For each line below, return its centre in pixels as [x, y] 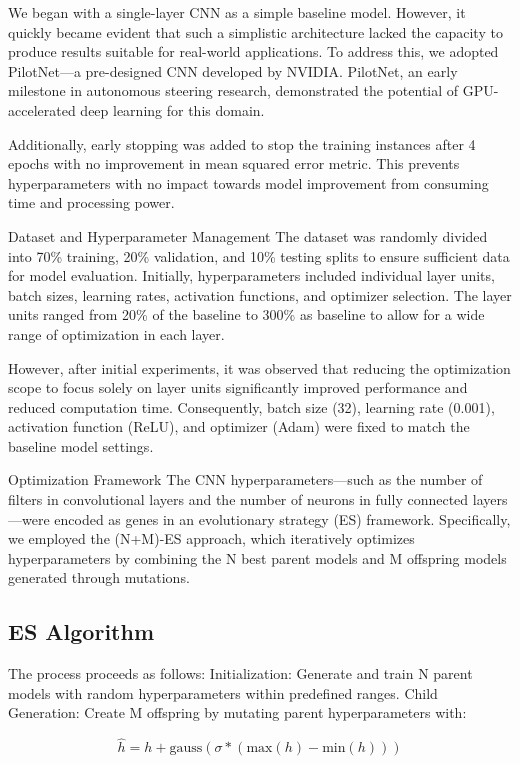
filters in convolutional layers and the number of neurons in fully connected [238, 499]
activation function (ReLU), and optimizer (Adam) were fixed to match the [239, 426]
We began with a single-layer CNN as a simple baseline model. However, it [237, 12]
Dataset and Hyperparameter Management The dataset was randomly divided [248, 235]
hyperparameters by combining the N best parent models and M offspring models [257, 557]
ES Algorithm [81, 631]
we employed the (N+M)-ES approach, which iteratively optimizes [211, 538]
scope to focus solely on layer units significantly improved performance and [238, 387]
